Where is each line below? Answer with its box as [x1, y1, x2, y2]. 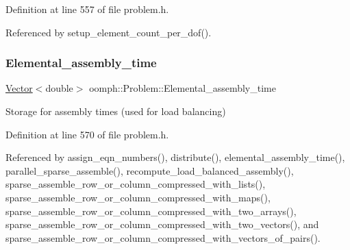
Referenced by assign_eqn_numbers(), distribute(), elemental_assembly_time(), [5, 150, 345, 164]
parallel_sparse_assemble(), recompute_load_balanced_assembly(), [5, 163, 294, 177]
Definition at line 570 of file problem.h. [5, 127, 169, 141]
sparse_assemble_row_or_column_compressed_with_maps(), [5, 190, 271, 204]
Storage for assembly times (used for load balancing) [5, 104, 226, 118]
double [45, 81, 73, 95]
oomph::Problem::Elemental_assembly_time [89, 81, 276, 95]
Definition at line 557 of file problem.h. [5, 2, 169, 16]
